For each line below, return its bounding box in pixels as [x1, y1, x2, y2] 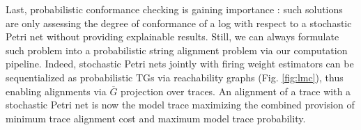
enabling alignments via [6, 83, 107, 98]
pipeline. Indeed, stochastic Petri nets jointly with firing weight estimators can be [6, 56, 354, 71]
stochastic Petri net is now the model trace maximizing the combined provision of [6, 97, 355, 112]
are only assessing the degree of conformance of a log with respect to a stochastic [6, 15, 352, 30]
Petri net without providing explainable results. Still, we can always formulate [6, 29, 339, 44]
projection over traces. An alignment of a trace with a [121, 83, 351, 98]
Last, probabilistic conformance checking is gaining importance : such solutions [6, 2, 343, 16]
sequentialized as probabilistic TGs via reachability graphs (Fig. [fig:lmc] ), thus [6, 70, 344, 84]
